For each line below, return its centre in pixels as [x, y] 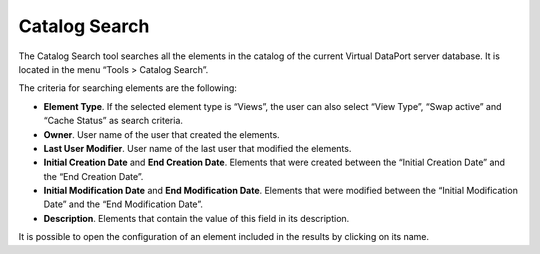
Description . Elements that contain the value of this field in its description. [196, 218]
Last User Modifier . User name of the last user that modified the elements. [197, 148]
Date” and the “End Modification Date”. [123, 204]
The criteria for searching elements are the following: [127, 88]
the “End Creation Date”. [93, 176]
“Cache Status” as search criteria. [113, 121]
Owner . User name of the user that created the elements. [161, 134]
